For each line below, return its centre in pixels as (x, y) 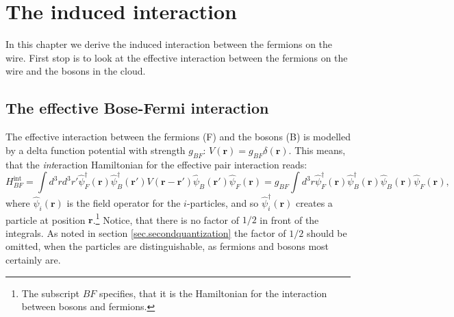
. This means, (317, 150)
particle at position (46, 219)
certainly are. (33, 260)
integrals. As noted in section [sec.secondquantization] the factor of (146, 232)
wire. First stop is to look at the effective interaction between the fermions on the (177, 57)
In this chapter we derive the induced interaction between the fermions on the (169, 44)
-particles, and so (223, 202)
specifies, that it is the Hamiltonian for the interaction (213, 293)
